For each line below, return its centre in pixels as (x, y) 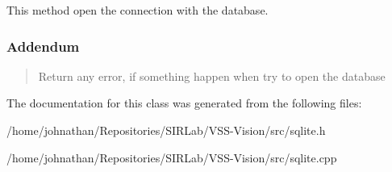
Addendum (43, 46)
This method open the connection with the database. (138, 10)
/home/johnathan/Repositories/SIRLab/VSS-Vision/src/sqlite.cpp (172, 157)
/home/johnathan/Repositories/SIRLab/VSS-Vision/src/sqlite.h (166, 130)
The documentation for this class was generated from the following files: (184, 103)
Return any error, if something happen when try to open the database (212, 76)
